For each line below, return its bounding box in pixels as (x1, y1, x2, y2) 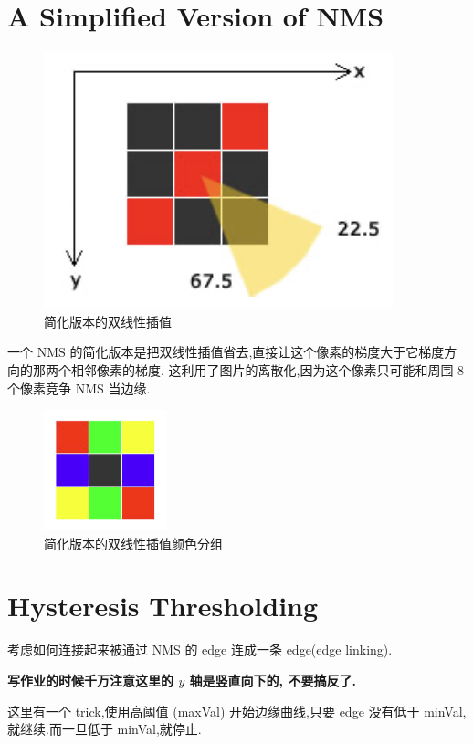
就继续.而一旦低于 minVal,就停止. (7, 719, 202, 739)
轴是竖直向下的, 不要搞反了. (189, 671, 356, 689)
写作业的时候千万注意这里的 (7, 671, 173, 689)
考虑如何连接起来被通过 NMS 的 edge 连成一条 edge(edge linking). (7, 640, 393, 659)
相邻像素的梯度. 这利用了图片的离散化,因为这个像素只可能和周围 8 (70, 360, 465, 379)
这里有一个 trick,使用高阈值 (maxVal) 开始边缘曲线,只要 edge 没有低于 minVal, (7, 701, 467, 720)
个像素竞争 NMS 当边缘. (7, 378, 151, 397)
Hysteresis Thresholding (7, 587, 319, 624)
